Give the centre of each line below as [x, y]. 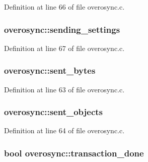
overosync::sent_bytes [50, 70]
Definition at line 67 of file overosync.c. [64, 48]
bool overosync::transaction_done [74, 153]
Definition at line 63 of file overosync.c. [64, 89]
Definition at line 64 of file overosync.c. [64, 130]
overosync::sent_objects [54, 112]
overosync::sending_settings [62, 29]
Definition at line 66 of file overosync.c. [64, 7]
